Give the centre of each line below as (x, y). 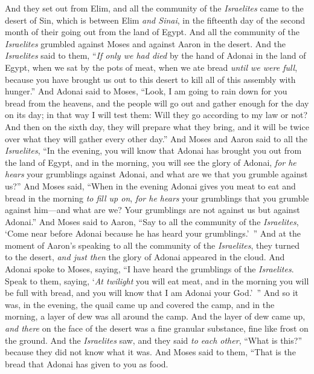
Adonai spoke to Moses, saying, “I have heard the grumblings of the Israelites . (149, 269)
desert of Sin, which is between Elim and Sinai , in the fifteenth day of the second (155, 20)
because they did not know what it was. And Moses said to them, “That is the (150, 352)
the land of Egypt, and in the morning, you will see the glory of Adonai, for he (151, 162)
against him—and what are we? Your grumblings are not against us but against (152, 210)
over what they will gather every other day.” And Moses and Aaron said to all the (156, 138)
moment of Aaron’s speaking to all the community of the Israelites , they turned (152, 245)
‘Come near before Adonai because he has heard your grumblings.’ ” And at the (153, 233)
